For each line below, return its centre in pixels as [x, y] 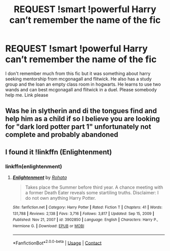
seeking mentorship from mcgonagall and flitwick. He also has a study [78, 79]
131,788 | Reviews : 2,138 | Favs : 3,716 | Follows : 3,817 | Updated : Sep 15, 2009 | [83, 213]
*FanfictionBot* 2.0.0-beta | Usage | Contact [57, 242]
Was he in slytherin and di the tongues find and [81, 111]
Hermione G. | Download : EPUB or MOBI [48, 226]
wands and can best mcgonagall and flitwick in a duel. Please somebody [81, 89]
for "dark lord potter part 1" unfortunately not [78, 127]
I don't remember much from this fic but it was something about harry [78, 73]
